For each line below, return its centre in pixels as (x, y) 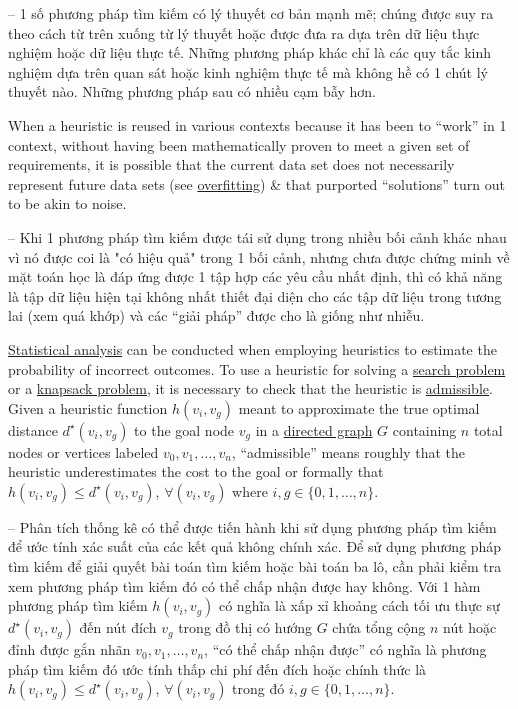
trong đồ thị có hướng (245, 627)
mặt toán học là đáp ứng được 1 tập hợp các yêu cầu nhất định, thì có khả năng (255, 276)
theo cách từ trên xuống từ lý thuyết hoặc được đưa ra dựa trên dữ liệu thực (244, 32)
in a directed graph (314, 429)
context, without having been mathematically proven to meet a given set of (239, 144)
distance (33, 429)
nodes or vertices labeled (83, 451)
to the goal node (184, 429)
